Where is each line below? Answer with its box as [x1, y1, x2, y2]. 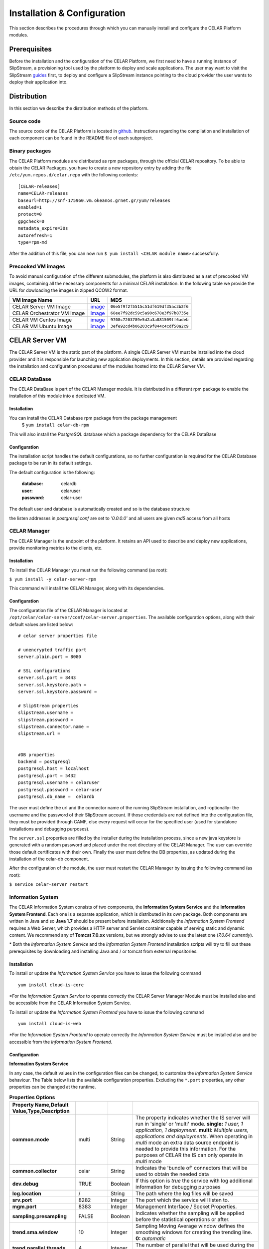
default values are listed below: [9, 621, 73, 627]
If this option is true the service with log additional [135, 1177, 253, 1184]
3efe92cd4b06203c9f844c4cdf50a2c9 [110, 324, 189, 329]
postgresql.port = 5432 [18, 772, 76, 778]
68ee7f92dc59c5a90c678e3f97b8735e [110, 310, 189, 316]
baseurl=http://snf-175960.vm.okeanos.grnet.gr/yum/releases [18, 197, 170, 203]
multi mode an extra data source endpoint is [135, 1139, 239, 1146]
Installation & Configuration [9, 7, 126, 18]
